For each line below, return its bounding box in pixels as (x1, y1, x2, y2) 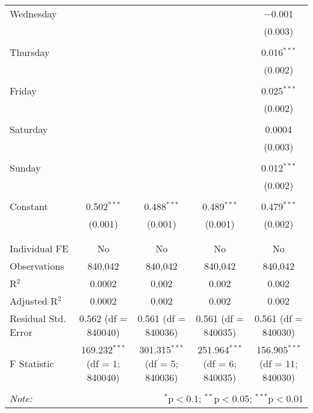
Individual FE (10, 241, 69, 255)
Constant (10, 199, 48, 213)
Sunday (10, 161, 41, 175)
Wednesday (10, 7, 57, 20)
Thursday (10, 45, 50, 59)
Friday (10, 84, 37, 98)
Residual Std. (10, 311, 66, 325)
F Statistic (10, 356, 54, 370)
